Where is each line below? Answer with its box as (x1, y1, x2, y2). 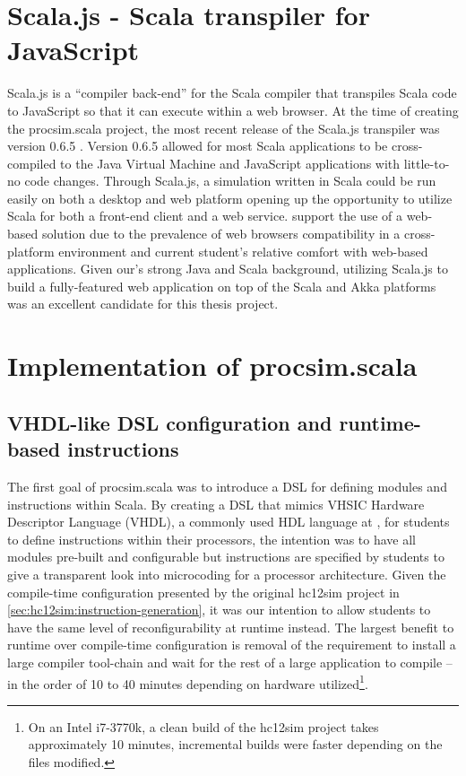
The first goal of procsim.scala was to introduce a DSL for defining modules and (7, 477, 447, 495)
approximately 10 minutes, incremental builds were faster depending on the (28, 735, 443, 754)
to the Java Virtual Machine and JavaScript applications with (60, 153, 401, 172)
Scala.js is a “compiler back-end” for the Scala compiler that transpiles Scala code (7, 83, 457, 102)
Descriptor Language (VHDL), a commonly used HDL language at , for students (7, 512, 450, 531)
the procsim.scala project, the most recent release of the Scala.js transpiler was (7, 118, 440, 137)
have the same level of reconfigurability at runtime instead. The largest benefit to (7, 617, 454, 636)
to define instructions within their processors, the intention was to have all (7, 529, 417, 548)
